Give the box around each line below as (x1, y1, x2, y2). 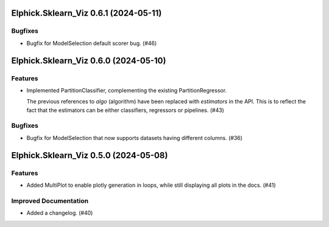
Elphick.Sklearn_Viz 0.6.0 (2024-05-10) (11, 55, 166, 66)
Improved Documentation (11, 197, 89, 205)
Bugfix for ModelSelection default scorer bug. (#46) (26, 40, 157, 47)
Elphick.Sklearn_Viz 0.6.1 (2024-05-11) (11, 8, 162, 18)
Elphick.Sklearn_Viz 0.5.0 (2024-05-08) (11, 150, 168, 161)
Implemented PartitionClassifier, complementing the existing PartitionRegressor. (26, 86, 227, 94)
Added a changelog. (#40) (26, 209, 93, 217)
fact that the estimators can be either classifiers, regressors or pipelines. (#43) (26, 107, 225, 114)
